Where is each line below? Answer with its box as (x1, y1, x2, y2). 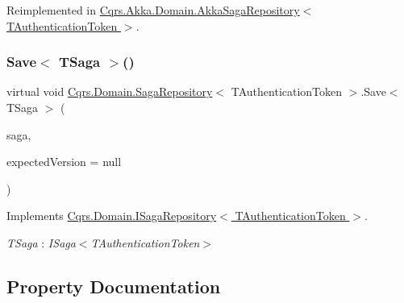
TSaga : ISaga (6, 234, 76, 251)
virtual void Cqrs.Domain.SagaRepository (6, 83, 213, 100)
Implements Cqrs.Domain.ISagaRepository (6, 207, 217, 224)
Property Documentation (6, 273, 221, 298)
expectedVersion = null (6, 153, 122, 170)
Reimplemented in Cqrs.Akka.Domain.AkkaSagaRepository (6, 2, 300, 18)
